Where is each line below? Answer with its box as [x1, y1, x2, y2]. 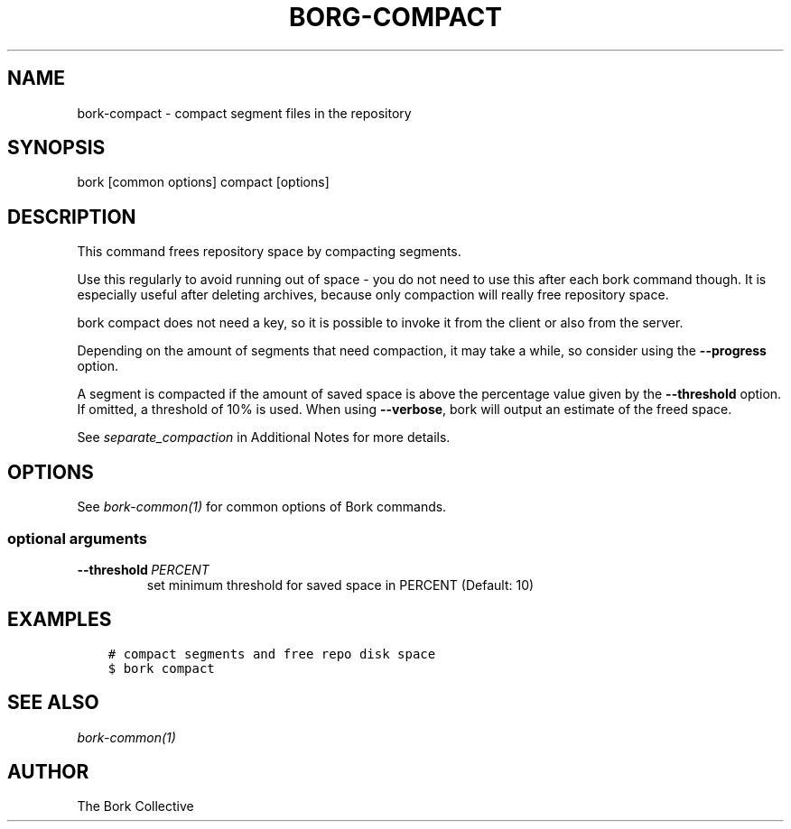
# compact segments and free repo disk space [107, 646, 436, 661]
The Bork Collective [77, 798, 194, 815]
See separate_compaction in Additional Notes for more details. [77, 429, 451, 446]
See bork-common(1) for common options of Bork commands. [77, 499, 447, 515]
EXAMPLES [7, 608, 112, 631]
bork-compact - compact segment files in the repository [77, 105, 412, 121]
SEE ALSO [7, 691, 99, 714]
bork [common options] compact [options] [77, 174, 330, 190]
